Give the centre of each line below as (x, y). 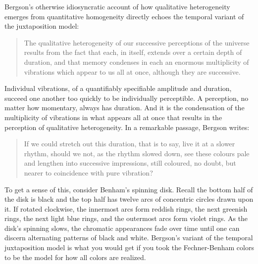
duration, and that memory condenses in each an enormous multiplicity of (136, 62)
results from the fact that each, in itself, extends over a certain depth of (133, 52)
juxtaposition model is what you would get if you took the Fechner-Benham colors (129, 247)
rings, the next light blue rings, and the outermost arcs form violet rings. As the (126, 218)
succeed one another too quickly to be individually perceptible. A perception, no (127, 98)
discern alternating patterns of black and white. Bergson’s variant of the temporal (129, 238)
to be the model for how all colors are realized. (75, 257)
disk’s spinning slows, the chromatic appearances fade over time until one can (122, 228)
